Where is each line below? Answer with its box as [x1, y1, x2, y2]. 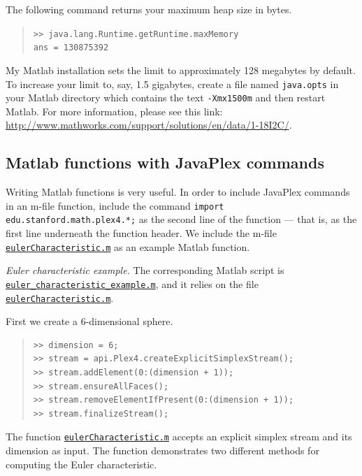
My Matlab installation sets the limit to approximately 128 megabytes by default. [6, 62, 356, 77]
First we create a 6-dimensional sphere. [6, 314, 173, 329]
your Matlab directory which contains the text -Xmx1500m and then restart [6, 90, 326, 105]
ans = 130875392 [33, 43, 109, 53]
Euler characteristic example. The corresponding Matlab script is [6, 263, 284, 277]
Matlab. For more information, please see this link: [6, 103, 223, 118]
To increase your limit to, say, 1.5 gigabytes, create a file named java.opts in [6, 76, 339, 91]
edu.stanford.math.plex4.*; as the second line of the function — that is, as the [6, 212, 357, 226]
